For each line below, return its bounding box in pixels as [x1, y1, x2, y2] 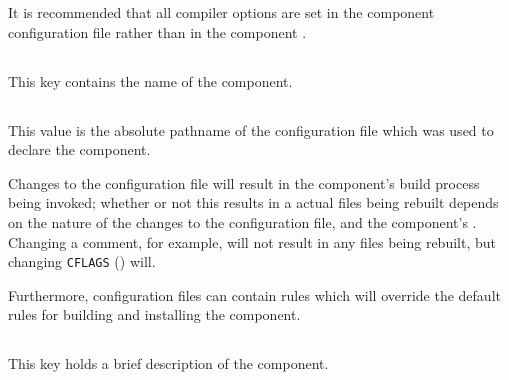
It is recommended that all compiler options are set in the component [8, 2, 435, 22]
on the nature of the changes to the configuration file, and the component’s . [8, 211, 477, 232]
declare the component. [8, 139, 151, 160]
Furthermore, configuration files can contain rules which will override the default [8, 284, 501, 305]
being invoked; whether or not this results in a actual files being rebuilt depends [8, 192, 499, 213]
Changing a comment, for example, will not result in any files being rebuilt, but [8, 231, 496, 252]
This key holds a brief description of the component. [8, 353, 329, 374]
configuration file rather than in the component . [8, 21, 307, 42]
